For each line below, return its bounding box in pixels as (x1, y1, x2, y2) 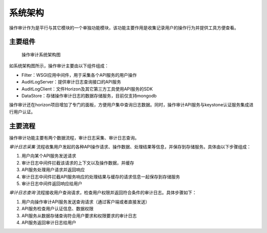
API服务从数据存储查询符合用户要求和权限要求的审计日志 (21, 213, 137, 219)
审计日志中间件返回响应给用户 (21, 181, 83, 186)
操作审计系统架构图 (21, 51, 61, 57)
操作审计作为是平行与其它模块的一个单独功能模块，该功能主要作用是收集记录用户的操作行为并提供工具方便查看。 (9, 25, 239, 31)
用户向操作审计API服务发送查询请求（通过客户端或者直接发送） (21, 198, 150, 205)
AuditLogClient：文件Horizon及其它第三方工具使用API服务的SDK (21, 86, 153, 92)
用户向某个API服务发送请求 (21, 153, 77, 159)
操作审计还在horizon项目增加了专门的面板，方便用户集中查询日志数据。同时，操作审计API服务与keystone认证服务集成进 (9, 102, 254, 108)
